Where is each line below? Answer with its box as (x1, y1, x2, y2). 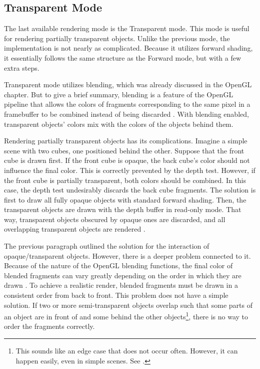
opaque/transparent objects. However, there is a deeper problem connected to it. (4, 250, 251, 261)
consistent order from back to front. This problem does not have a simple (4, 290, 228, 300)
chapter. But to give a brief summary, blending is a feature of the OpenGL (4, 89, 233, 99)
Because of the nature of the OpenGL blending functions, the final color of (4, 260, 233, 271)
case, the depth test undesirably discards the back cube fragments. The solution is (4, 184, 256, 195)
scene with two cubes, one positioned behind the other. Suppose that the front (4, 145, 244, 155)
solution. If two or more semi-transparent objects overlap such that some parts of (4, 299, 252, 310)
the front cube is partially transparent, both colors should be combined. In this (4, 174, 246, 185)
